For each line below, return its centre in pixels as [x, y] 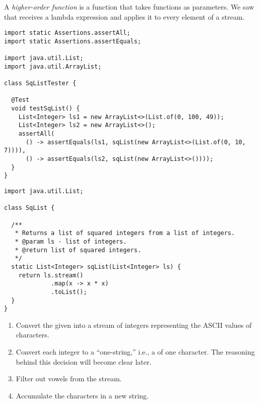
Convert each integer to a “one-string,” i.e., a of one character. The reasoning [135, 352]
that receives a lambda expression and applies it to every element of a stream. [124, 16]
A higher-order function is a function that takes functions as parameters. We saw [129, 7]
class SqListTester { [40, 83]
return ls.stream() [51, 275]
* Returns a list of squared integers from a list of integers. [125, 233]
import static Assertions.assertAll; [67, 33]
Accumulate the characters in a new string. [82, 395]
